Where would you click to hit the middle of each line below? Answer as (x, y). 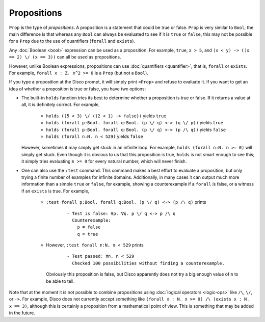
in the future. (22, 313)
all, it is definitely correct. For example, (61, 105)
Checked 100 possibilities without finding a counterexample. (148, 263)
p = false (89, 227)
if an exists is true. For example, (55, 191)
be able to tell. (60, 281)
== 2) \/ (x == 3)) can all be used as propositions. (65, 57)
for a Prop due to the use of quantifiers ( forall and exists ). (72, 41)
